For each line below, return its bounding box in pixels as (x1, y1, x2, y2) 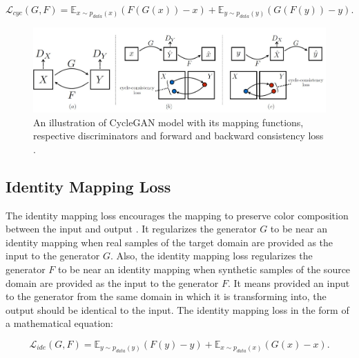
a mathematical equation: (6, 316, 113, 330)
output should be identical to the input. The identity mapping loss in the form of (6, 302, 349, 317)
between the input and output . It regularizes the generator (6, 221, 257, 236)
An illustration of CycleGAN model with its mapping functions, (33, 115, 304, 129)
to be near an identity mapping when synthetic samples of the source (57, 262, 351, 277)
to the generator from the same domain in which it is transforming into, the (6, 289, 327, 304)
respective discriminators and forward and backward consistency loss (33, 128, 324, 143)
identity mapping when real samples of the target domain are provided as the (6, 235, 333, 249)
